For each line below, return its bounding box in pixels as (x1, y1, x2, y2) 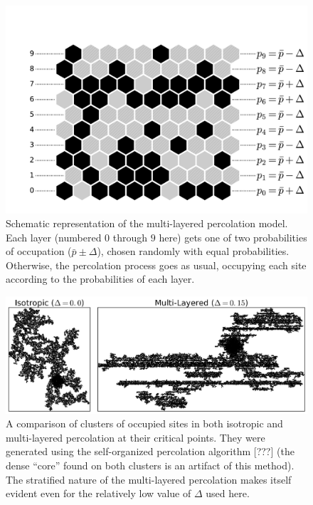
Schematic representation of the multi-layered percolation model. (6, 216, 288, 231)
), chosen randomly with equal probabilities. (97, 244, 290, 259)
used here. (206, 486, 250, 501)
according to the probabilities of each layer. (6, 271, 195, 286)
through (112, 229, 148, 244)
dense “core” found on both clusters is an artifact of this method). (6, 457, 295, 472)
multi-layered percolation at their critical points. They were (6, 429, 265, 444)
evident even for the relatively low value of (6, 486, 191, 501)
